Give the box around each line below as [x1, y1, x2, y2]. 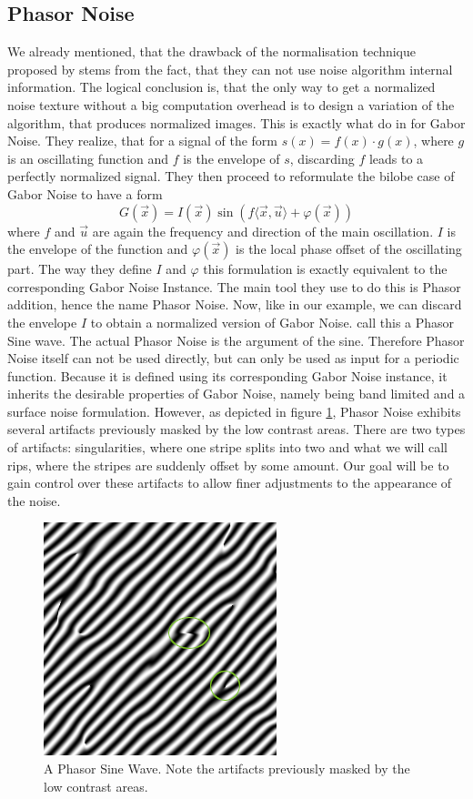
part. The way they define [7, 259, 152, 278]
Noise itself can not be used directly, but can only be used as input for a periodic [7, 349, 459, 368]
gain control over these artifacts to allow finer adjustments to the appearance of [7, 473, 452, 492]
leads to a [368, 148, 424, 167]
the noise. [7, 491, 61, 510]
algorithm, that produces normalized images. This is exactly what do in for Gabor [7, 113, 466, 132]
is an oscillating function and [7, 148, 169, 167]
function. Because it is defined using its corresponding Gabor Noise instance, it [7, 366, 448, 385]
